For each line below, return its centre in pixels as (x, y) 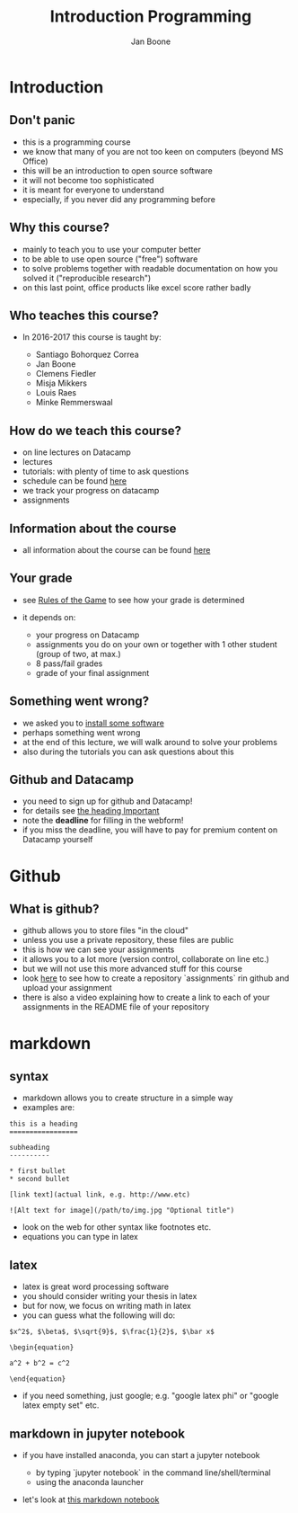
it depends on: (49, 617)
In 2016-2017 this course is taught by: (92, 337)
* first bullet (38, 1171)
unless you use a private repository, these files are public (128, 940)
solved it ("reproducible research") (87, 278)
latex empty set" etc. (61, 1405)
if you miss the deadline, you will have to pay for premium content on (150, 830)
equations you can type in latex (80, 1237)
